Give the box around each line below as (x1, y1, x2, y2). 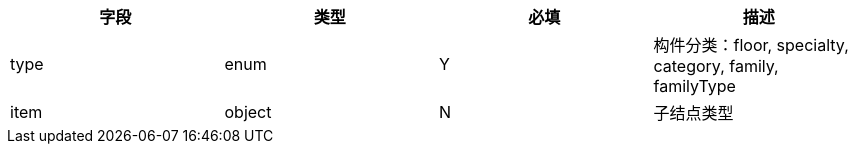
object (224, 102, 272, 122)
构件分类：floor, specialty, (653, 35, 849, 55)
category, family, (653, 56, 779, 76)
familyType (653, 76, 736, 96)
